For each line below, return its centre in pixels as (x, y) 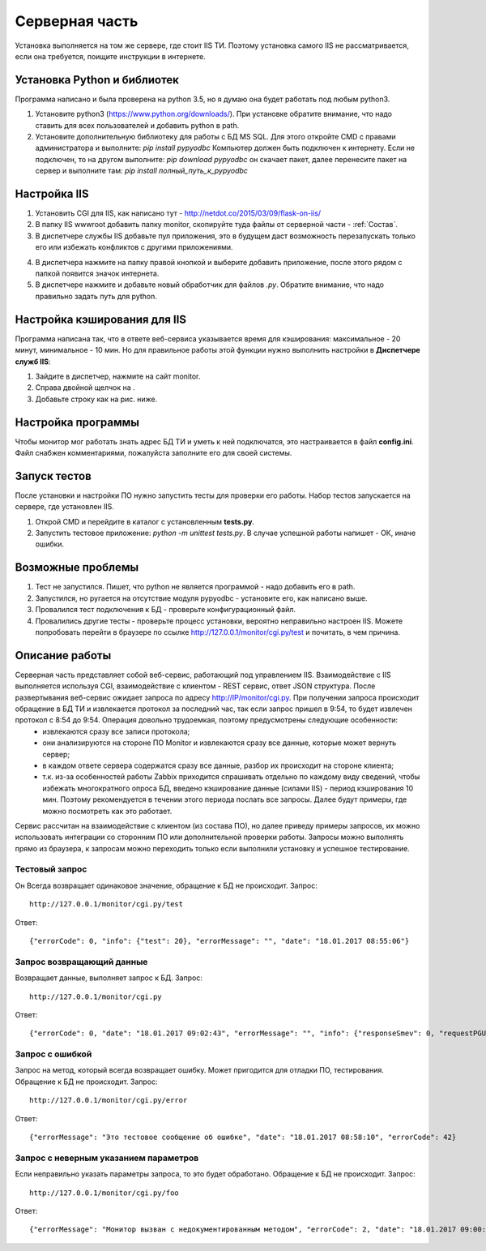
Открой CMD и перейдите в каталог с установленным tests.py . (145, 521)
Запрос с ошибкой (53, 1054)
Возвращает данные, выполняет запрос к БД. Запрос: (109, 978)
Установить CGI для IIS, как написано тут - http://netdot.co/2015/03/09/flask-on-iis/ (178, 213)
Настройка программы (77, 422)
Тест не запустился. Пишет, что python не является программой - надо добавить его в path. (195, 587)
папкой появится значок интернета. (97, 274)
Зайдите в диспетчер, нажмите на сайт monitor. (118, 376)
